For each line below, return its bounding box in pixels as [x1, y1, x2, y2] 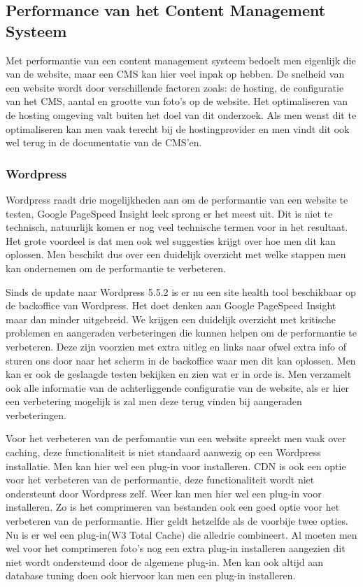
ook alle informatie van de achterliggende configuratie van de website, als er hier [6, 380, 350, 395]
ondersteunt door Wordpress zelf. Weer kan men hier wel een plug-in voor [6, 486, 322, 500]
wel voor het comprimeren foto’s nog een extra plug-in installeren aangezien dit [6, 541, 346, 556]
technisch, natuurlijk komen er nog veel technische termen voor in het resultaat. [6, 220, 348, 234]
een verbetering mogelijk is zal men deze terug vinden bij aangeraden [6, 394, 302, 409]
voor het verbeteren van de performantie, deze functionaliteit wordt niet [6, 472, 315, 487]
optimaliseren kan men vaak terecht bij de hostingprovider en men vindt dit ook [6, 121, 350, 136]
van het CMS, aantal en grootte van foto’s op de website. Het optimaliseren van [6, 94, 348, 108]
